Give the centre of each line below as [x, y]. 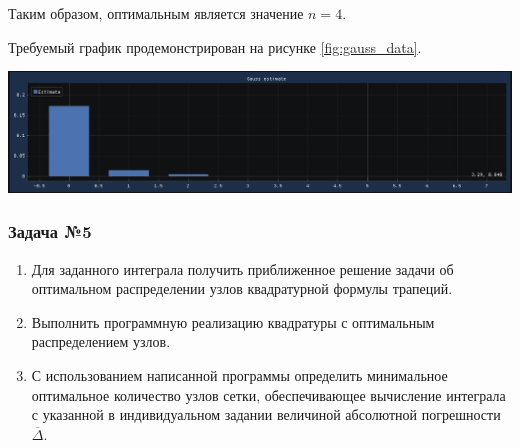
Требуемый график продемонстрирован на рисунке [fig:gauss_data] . [215, 46]
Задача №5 [50, 231]
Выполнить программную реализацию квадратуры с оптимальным [233, 321]
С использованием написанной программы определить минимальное [239, 374]
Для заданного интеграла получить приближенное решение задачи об [242, 268]
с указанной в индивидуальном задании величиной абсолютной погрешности [266, 414]
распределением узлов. [101, 341]
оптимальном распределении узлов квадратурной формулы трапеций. [242, 288]
